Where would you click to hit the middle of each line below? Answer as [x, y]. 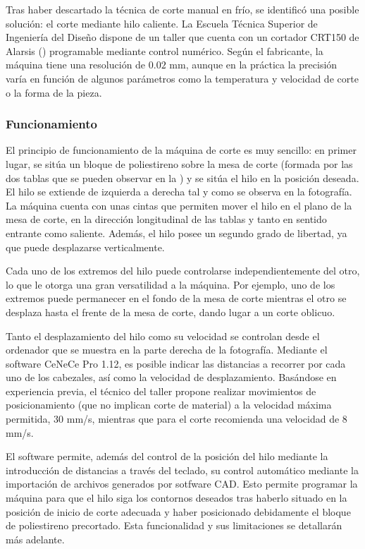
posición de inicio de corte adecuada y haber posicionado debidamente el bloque [178, 511]
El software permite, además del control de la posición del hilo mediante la [167, 456]
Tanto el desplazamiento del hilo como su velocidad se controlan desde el [163, 336]
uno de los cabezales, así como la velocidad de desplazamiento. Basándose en [171, 377]
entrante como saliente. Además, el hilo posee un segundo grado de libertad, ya [177, 233]
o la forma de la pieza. [54, 92]
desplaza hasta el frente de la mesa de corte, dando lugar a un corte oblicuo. [171, 312]
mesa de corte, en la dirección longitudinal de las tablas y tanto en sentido [166, 219]
